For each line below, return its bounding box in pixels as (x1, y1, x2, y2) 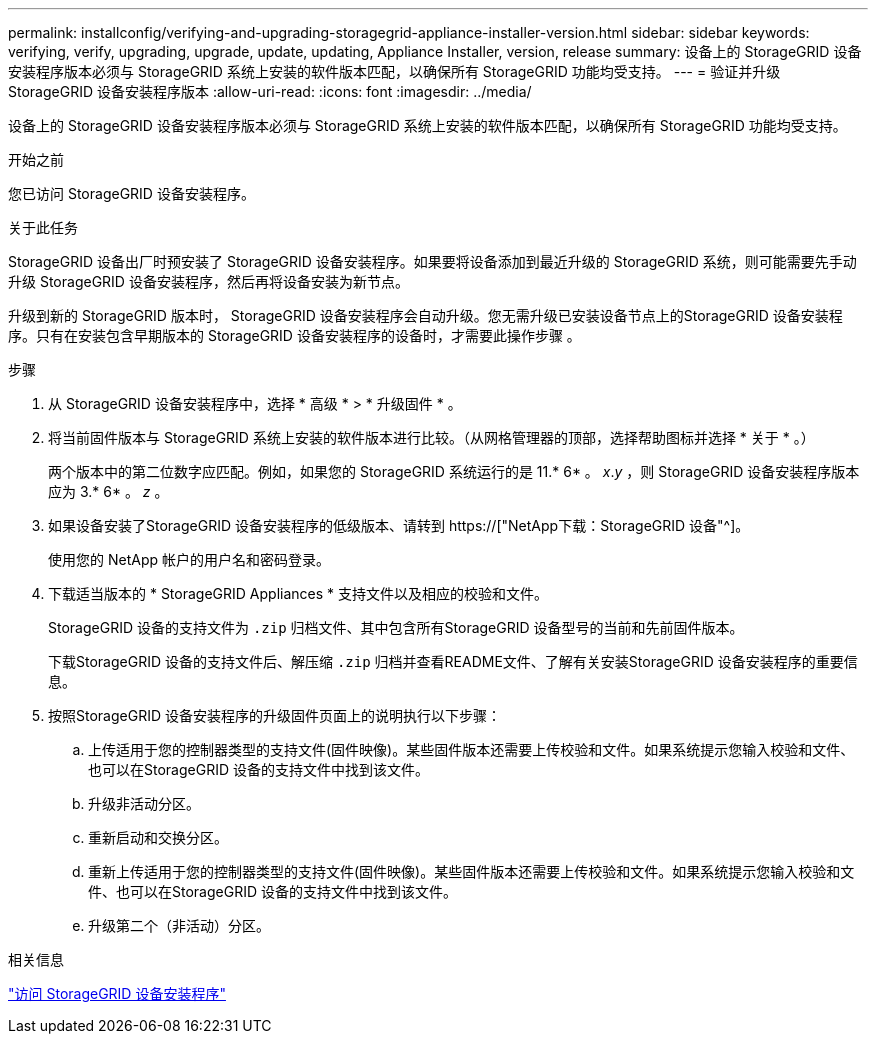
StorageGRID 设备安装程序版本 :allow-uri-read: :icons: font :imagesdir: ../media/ (8, 83, 532, 100)
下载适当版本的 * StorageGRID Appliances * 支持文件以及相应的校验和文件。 (48, 585, 548, 602)
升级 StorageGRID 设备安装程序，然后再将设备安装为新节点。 (8, 273, 409, 290)
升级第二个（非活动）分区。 (88, 917, 270, 934)
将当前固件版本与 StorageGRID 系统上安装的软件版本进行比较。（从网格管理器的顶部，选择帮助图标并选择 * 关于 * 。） (48, 429, 815, 446)
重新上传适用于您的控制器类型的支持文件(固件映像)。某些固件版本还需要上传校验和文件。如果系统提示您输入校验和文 (88, 863, 855, 880)
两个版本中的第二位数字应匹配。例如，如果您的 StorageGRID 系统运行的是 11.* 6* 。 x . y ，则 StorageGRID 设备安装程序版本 (48, 463, 860, 480)
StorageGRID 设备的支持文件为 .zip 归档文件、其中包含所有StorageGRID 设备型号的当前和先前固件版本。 (48, 619, 744, 636)
